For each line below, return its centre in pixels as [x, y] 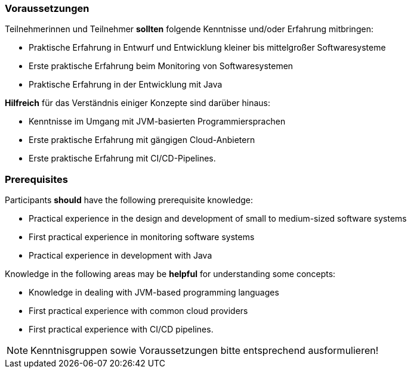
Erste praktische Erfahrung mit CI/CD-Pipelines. [122, 158]
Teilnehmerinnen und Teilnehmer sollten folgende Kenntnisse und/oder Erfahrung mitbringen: [189, 29]
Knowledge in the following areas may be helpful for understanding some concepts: [170, 274]
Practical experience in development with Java [120, 256]
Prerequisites [36, 179]
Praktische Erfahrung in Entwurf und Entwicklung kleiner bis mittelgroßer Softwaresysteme [207, 48]
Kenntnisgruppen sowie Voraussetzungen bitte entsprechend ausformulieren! [205, 351]
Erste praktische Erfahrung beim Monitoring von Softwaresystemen [161, 66]
